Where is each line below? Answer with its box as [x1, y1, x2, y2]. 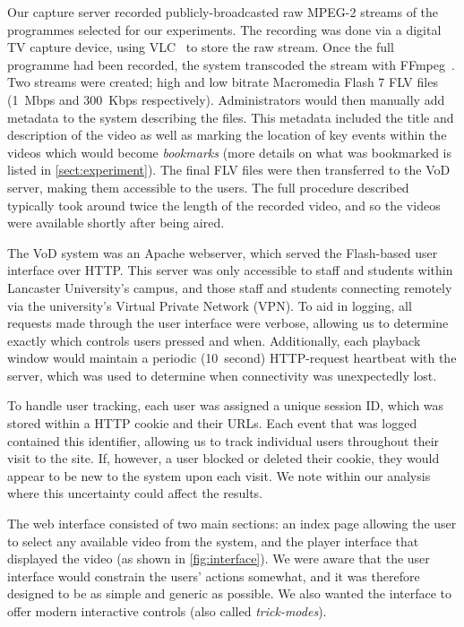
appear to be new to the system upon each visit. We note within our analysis [7, 466, 431, 485]
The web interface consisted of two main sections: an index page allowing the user [7, 514, 457, 533]
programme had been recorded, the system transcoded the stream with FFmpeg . [7, 55, 455, 73]
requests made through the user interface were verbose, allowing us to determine [7, 313, 449, 332]
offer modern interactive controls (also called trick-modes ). [7, 602, 327, 620]
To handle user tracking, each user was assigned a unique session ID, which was [7, 396, 444, 415]
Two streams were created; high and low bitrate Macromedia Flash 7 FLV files [7, 73, 438, 91]
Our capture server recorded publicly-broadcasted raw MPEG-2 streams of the [7, 3, 439, 21]
